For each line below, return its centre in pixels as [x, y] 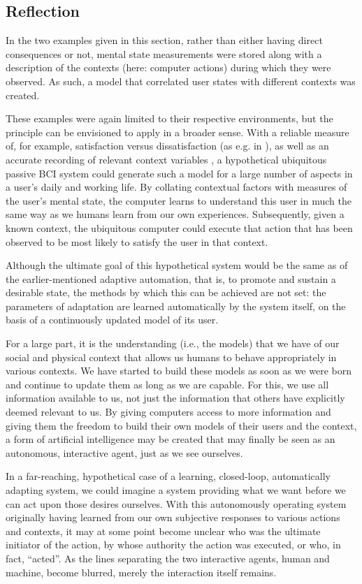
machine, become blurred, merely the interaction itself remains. [141, 572]
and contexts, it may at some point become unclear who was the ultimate [163, 531]
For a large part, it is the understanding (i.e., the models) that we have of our [173, 343]
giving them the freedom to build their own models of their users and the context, [181, 425]
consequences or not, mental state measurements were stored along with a [164, 53]
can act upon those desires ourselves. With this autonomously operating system [176, 503]
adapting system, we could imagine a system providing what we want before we [176, 490]
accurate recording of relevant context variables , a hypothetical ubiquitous [166, 159]
